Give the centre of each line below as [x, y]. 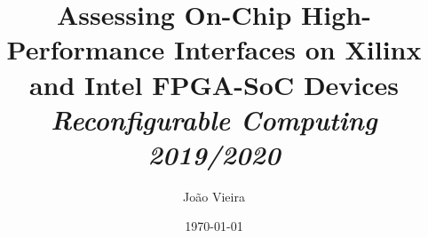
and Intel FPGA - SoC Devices [214, 84]
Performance [86, 49]
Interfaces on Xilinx [298, 49]
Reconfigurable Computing [214, 119]
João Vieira [214, 196]
